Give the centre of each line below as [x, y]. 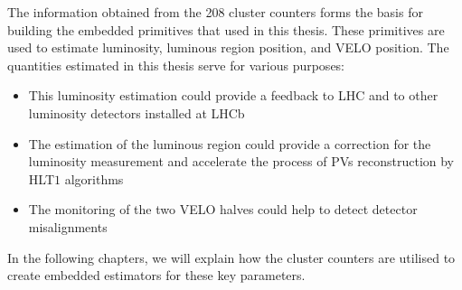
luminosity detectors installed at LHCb [137, 112]
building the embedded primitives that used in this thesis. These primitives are [226, 29]
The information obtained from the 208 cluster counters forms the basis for [215, 12]
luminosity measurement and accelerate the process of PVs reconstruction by [241, 161]
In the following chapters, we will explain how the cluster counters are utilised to [231, 257]
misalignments [68, 226]
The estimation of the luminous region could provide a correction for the [230, 143]
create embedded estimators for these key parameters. [156, 275]
